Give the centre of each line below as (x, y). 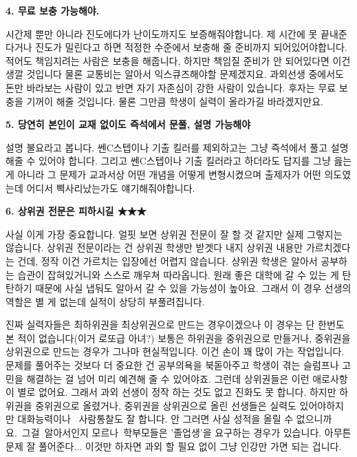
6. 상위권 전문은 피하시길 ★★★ (76, 211)
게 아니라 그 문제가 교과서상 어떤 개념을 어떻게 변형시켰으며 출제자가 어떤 (163, 174)
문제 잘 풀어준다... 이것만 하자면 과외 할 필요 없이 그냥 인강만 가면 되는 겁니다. (174, 446)
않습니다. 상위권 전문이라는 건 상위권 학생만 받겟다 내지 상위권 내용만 (154, 247)
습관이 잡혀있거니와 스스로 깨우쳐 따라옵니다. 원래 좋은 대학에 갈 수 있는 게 (178, 274)
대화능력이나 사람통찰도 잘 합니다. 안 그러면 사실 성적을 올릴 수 (155, 419)
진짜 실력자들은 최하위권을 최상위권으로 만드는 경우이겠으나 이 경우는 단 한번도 (175, 325)
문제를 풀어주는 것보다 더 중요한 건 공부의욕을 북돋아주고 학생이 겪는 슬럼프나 (172, 365)
